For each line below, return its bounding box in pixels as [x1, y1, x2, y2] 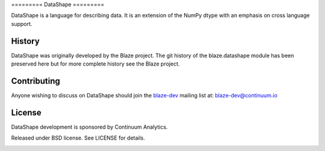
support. [11, 20, 32, 27]
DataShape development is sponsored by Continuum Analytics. [11, 123, 168, 131]
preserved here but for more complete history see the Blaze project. [11, 60, 180, 67]
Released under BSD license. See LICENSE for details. [11, 134, 146, 141]
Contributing [11, 76, 60, 86]
